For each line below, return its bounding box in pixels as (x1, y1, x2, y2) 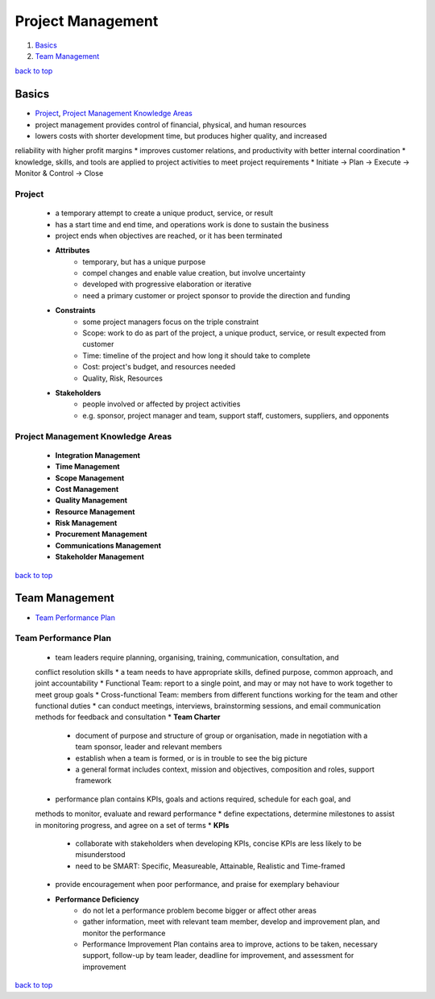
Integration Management (55, 450, 141, 460)
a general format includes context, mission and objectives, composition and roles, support (75, 764, 375, 774)
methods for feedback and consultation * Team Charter (35, 712, 221, 722)
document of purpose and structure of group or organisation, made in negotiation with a (75, 731, 368, 740)
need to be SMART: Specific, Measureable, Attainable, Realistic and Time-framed (75, 861, 346, 871)
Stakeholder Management (55, 552, 145, 562)
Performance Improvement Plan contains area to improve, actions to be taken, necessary (82, 939, 378, 949)
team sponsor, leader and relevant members (75, 742, 222, 751)
